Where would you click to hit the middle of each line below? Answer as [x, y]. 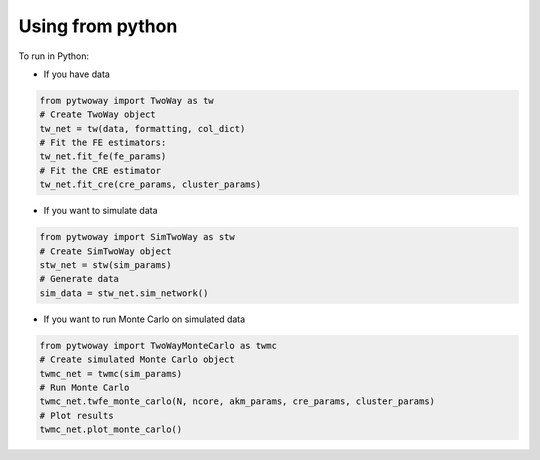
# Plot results [76, 415]
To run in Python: [54, 56]
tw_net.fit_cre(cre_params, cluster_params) [150, 184]
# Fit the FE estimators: [103, 143]
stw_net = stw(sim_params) [105, 265]
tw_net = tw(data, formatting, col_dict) [142, 128]
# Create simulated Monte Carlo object [137, 359]
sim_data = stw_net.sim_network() [124, 293]
